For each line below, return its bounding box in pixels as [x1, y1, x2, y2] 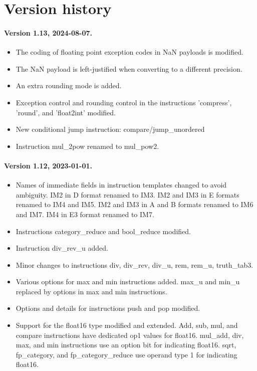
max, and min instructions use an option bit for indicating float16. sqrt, [16, 339, 236, 350]
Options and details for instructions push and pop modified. [16, 303, 200, 313]
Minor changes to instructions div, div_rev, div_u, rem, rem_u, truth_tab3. [16, 259, 253, 270]
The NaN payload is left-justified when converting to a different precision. [16, 63, 242, 74]
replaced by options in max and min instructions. [16, 286, 167, 296]
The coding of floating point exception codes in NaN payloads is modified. [16, 47, 243, 57]
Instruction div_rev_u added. [16, 243, 108, 253]
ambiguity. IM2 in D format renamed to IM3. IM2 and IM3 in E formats [16, 189, 239, 200]
